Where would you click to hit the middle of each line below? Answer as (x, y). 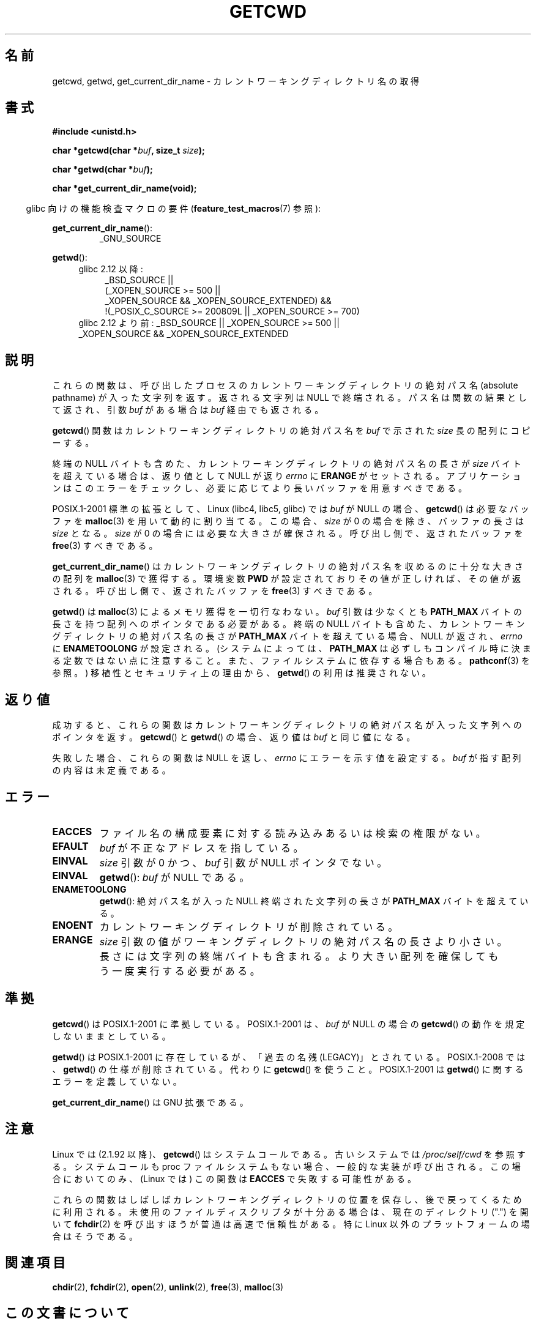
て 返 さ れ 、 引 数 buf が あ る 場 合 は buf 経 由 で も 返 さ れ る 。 (188, 410)
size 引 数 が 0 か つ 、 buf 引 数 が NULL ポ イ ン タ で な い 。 (243, 862)
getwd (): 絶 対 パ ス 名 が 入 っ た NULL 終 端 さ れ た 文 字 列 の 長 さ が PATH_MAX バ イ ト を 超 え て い (314, 901)
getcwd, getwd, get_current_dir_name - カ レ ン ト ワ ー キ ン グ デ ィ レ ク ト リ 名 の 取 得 (236, 81)
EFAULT (70, 846)
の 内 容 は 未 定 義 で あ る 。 (111, 770)
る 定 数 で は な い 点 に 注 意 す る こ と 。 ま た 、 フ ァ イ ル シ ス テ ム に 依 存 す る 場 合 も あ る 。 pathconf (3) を (291, 661)
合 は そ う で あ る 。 (95, 1236)
